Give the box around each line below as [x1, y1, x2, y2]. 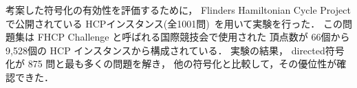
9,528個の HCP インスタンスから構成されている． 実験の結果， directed [6, 43, 325, 57]
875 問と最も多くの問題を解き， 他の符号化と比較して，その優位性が [28, 56, 337, 71]
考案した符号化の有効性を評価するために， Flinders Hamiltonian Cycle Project [6, 3, 351, 16]
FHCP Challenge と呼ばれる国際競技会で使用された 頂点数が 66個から [37, 30, 350, 44]
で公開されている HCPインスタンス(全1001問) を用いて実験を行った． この [6, 16, 343, 30]
